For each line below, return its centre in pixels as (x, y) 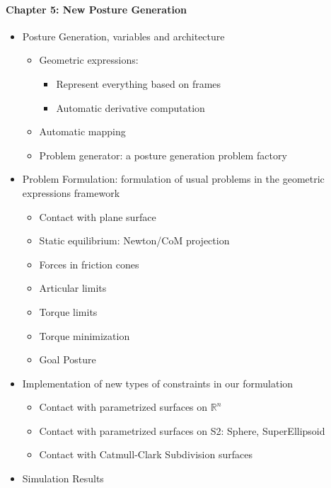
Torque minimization (85, 335)
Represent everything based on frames (139, 83)
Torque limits (68, 311)
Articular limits (73, 288)
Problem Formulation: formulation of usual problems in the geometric (173, 179)
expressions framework (71, 192)
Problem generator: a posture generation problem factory (163, 155)
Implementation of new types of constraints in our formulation (158, 383)
